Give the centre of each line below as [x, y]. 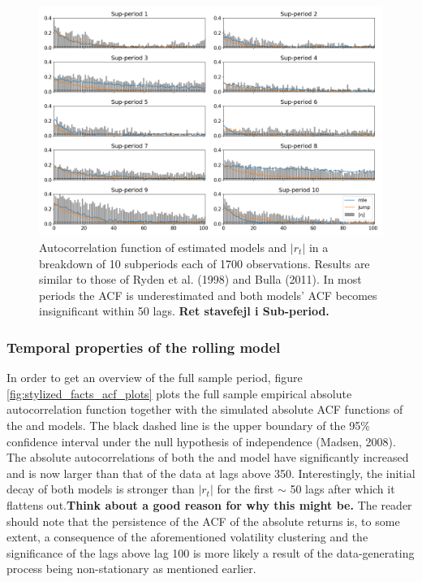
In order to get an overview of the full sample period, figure [155, 378]
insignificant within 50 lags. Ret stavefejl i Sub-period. [184, 311]
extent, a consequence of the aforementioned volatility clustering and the [187, 537]
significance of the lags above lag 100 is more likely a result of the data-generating [211, 552]
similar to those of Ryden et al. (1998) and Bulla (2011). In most [200, 279]
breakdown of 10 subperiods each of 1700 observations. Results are [205, 263]
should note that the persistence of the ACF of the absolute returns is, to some [203, 521]
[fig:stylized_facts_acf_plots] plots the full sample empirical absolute [179, 393]
